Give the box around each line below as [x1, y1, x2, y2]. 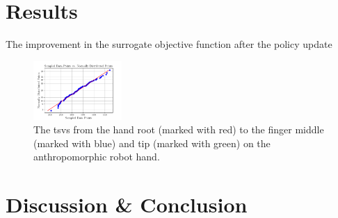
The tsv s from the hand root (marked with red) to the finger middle [33, 122, 324, 137]
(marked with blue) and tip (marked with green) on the [33, 135, 271, 150]
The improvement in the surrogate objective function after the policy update [6, 37, 332, 51]
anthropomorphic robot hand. [33, 149, 160, 164]
